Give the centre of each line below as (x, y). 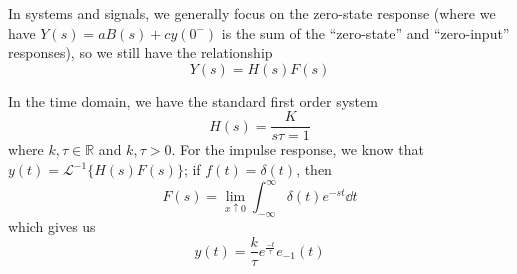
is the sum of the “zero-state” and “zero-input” (365, 32)
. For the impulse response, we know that (297, 149)
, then (314, 169)
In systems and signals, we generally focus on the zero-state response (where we (252, 13)
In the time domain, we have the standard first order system (193, 100)
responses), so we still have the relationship (140, 52)
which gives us (52, 225)
